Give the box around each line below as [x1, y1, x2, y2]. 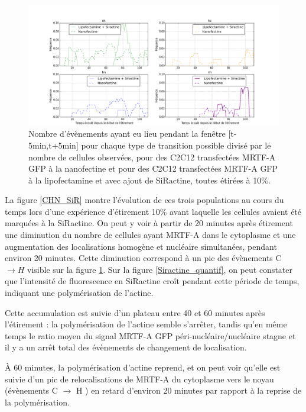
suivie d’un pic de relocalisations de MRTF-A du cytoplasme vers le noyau [5, 372, 274, 385]
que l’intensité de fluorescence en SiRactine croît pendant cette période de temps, [5, 275, 300, 287]
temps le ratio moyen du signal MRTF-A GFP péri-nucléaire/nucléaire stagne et [5, 329, 296, 342]
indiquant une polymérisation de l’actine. [5, 287, 154, 299]
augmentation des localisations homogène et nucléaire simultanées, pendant [5, 240, 277, 252]
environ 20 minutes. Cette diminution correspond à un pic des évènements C [5, 252, 282, 264]
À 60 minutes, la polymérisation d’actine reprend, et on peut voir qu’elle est [5, 361, 281, 373]
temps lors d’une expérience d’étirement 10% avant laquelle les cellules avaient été [5, 205, 302, 217]
